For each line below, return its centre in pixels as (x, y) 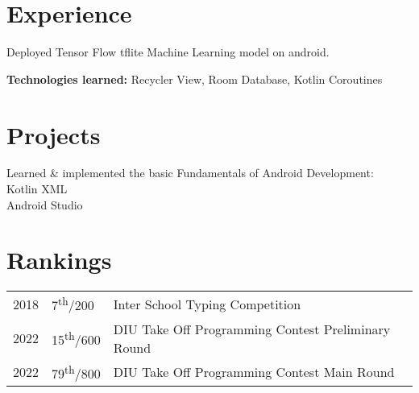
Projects (54, 134)
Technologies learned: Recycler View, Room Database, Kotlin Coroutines (195, 79)
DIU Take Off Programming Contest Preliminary (252, 329)
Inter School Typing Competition (207, 304)
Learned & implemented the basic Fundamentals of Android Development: (190, 173)
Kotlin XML (37, 189)
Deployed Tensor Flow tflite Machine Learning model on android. (168, 52)
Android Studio (45, 204)
